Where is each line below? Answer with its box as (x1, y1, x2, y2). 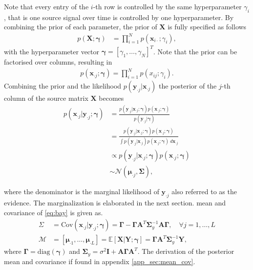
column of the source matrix (4, 93, 88, 103)
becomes (99, 93, 124, 103)
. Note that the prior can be (153, 46, 237, 56)
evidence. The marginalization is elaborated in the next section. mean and (4, 197, 226, 207)
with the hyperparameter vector (4, 46, 99, 56)
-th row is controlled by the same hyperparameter (93, 1, 242, 11)
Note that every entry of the (4, 1, 89, 11)
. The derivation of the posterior (137, 246, 234, 256)
